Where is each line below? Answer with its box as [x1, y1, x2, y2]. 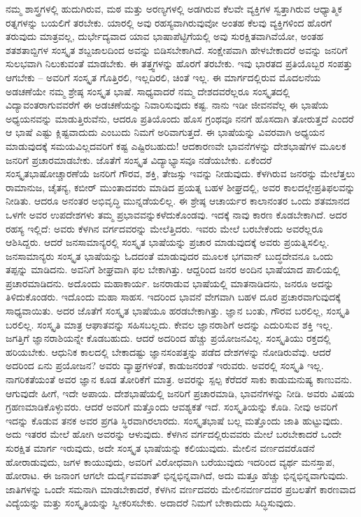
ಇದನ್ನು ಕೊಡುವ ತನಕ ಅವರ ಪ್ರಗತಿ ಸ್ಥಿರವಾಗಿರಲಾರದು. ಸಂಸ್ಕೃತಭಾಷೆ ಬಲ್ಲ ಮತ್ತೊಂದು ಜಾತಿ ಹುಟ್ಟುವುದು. [6, 413, 343, 427]
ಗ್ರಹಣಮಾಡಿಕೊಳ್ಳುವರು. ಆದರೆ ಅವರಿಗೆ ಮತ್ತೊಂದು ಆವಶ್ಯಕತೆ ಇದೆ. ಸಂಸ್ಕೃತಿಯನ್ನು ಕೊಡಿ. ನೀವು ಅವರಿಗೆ [6, 399, 338, 414]
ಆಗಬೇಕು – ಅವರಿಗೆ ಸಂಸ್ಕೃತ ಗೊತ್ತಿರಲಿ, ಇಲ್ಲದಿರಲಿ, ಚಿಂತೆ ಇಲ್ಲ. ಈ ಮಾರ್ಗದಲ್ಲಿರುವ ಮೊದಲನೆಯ [6, 69, 321, 84]
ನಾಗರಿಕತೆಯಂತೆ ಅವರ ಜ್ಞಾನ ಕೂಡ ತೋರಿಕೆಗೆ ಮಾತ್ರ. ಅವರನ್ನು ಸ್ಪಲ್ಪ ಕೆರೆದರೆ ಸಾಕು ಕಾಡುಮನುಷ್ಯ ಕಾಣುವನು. [6, 372, 353, 387]
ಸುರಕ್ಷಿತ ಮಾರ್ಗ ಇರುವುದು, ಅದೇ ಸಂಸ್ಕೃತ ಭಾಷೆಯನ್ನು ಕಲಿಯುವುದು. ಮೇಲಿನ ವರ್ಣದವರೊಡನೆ [6, 441, 315, 455]
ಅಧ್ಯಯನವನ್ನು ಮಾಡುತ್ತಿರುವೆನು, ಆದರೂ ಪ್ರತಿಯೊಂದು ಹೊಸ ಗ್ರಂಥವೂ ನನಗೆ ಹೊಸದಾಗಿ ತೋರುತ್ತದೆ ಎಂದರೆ [6, 111, 354, 125]
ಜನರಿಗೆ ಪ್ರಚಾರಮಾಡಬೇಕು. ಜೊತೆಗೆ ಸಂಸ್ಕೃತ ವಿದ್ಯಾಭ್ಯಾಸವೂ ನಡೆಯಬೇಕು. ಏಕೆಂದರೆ [6, 152, 272, 167]
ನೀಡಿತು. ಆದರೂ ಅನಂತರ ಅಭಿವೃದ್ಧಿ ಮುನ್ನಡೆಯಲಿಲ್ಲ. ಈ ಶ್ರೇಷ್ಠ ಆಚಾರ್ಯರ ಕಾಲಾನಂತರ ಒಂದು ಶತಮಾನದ [6, 193, 350, 208]
